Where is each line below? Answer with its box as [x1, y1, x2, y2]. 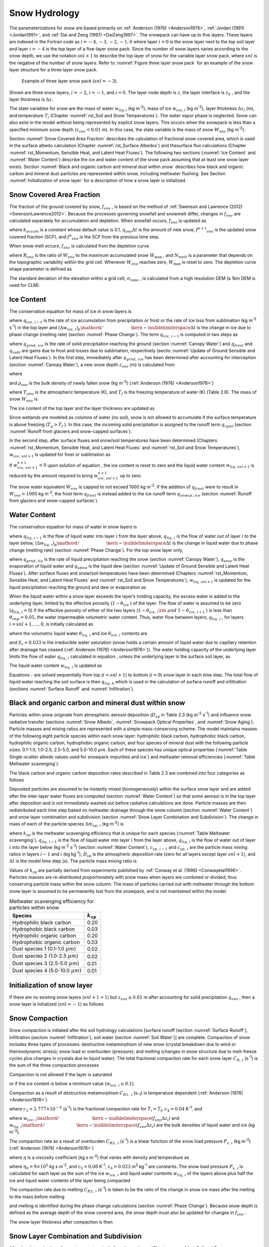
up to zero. [120, 472, 142, 478]
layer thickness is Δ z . [9, 96, 53, 102]
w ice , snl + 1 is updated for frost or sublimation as [9, 451, 111, 458]
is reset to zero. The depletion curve [182, 259, 257, 265]
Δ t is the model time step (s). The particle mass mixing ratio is [9, 858, 137, 864]
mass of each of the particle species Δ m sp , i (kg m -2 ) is [9, 820, 124, 828]
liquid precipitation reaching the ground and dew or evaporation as [9, 584, 146, 590]
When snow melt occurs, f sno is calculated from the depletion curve [9, 243, 149, 250]
